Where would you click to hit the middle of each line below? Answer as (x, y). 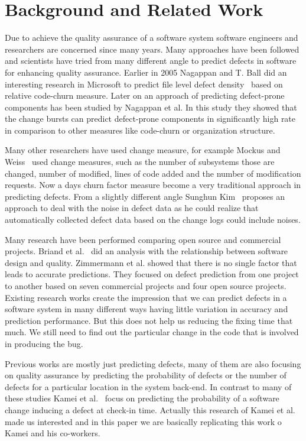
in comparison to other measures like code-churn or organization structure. (140, 130)
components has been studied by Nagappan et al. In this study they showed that (151, 107)
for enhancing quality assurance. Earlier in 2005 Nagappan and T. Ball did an (146, 72)
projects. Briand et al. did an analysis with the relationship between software (147, 251)
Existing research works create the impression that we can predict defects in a (146, 297)
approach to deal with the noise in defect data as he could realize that (132, 208)
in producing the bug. (44, 343)
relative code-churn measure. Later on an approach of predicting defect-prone (145, 95)
